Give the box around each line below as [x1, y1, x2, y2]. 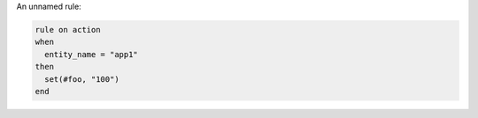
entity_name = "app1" [44, 49, 139, 59]
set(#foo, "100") [44, 74, 119, 84]
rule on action [35, 25, 101, 34]
